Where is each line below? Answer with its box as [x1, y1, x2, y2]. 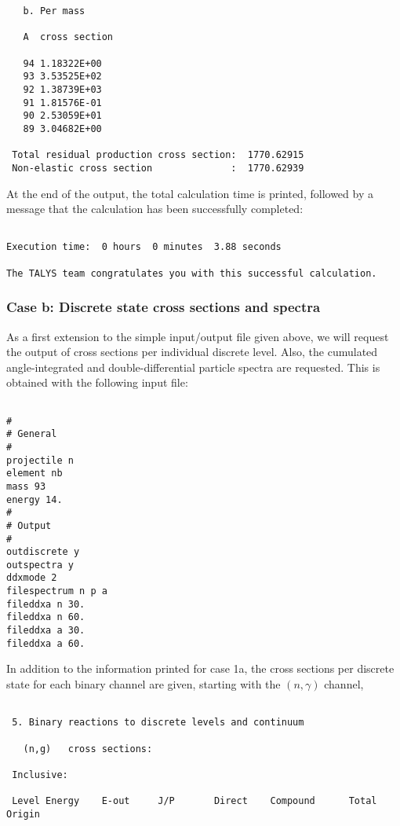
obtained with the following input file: [6, 374, 188, 391]
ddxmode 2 [6, 572, 57, 584]
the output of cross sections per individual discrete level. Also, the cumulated [6, 343, 378, 360]
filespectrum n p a [6, 586, 107, 597]
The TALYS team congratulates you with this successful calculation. [6, 267, 377, 279]
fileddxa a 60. [6, 637, 85, 649]
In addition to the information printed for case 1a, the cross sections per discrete [6, 660, 395, 677]
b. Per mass [23, 6, 85, 17]
